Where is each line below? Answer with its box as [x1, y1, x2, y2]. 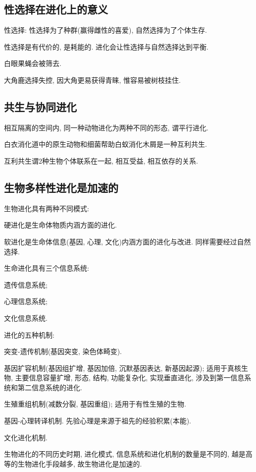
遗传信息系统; [4, 279, 48, 290]
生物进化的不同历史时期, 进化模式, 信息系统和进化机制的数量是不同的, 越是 [4, 449, 246, 459]
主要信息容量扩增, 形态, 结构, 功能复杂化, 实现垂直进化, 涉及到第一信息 [15, 372, 245, 383]
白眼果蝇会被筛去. [4, 58, 61, 68]
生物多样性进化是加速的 [4, 179, 118, 195]
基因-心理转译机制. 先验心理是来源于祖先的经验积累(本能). [4, 415, 191, 426]
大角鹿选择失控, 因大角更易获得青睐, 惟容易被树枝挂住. [4, 74, 181, 85]
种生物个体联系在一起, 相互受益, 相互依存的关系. [42, 155, 198, 166]
